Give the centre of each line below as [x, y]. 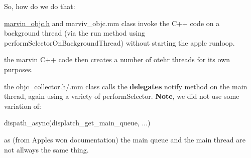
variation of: [23, 106]
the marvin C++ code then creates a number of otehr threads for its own [117, 59]
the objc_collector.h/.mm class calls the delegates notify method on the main [126, 86]
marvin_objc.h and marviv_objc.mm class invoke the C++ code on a [112, 23]
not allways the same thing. [46, 149]
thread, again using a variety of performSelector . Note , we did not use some [122, 96]
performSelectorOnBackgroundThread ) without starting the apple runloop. [119, 42]
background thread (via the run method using [75, 33]
